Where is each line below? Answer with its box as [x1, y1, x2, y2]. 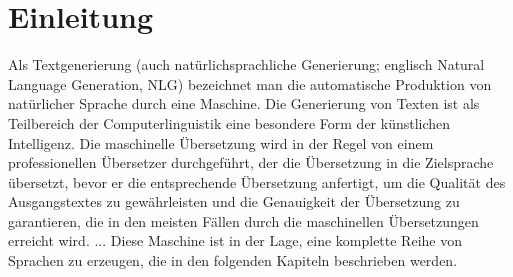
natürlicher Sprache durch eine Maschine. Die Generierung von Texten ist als [8, 93, 480, 114]
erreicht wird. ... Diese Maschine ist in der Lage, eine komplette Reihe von [8, 230, 462, 251]
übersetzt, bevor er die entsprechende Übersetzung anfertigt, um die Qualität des [8, 171, 506, 192]
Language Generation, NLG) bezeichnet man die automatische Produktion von [8, 73, 492, 94]
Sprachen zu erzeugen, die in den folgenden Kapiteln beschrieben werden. [8, 250, 458, 271]
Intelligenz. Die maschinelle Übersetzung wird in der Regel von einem [8, 132, 434, 153]
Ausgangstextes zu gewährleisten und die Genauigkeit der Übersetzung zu [8, 191, 460, 212]
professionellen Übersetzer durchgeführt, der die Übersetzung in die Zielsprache [8, 152, 494, 173]
